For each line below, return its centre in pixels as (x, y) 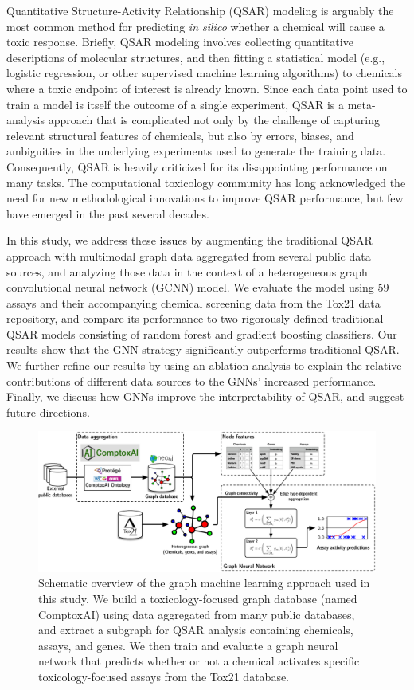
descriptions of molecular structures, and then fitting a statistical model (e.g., (196, 57)
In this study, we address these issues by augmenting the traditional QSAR (189, 240)
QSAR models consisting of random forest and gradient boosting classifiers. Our (202, 333)
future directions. (48, 412)
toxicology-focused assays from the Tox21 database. (164, 676)
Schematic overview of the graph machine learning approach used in (204, 583)
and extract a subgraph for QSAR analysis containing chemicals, (196, 630)
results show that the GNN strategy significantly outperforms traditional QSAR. (203, 349)
